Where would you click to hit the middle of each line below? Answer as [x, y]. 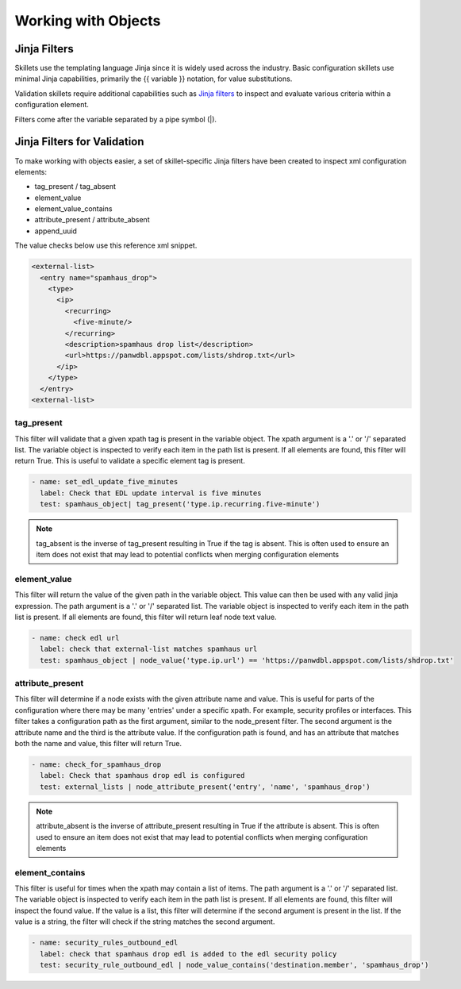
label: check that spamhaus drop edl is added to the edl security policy [188, 954]
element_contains [50, 872]
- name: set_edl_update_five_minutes [105, 482]
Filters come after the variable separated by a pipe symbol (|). [116, 119]
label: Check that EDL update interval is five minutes [151, 493]
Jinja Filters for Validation [79, 142]
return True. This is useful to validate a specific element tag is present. [130, 461]
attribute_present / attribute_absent [92, 220]
